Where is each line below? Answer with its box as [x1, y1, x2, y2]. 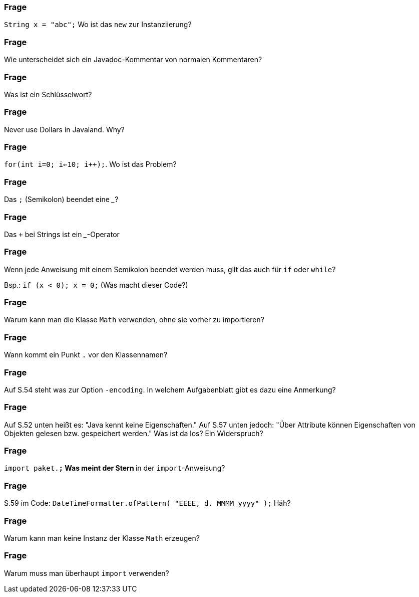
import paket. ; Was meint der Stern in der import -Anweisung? [4, 464, 225, 473]
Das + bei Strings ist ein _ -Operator [4, 230, 120, 239]
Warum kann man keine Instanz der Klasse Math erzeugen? [4, 533, 200, 542]
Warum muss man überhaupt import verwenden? [4, 568, 169, 577]
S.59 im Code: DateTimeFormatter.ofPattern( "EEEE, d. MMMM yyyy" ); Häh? [4, 499, 291, 508]
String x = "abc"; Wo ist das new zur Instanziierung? [4, 20, 192, 29]
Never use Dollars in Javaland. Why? [4, 125, 125, 134]
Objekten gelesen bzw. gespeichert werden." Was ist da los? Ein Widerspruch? [4, 429, 263, 438]
